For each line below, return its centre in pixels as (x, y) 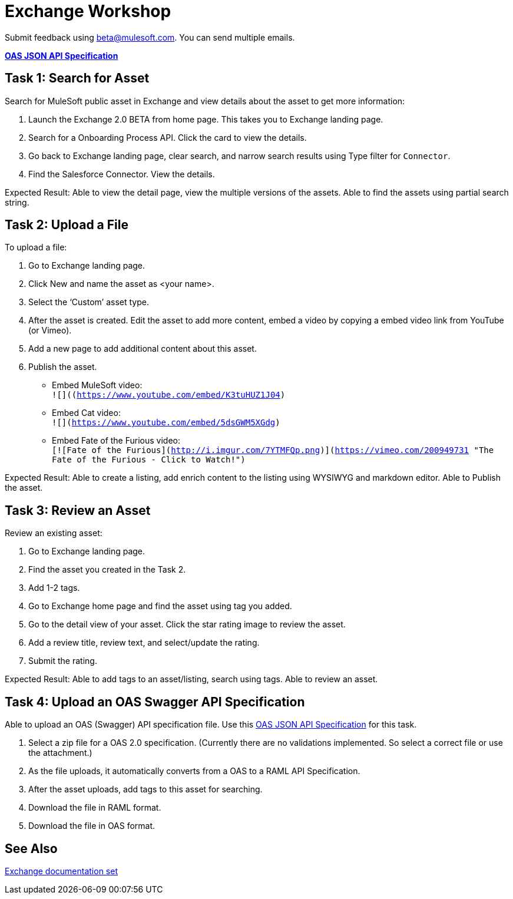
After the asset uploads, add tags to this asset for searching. (145, 789)
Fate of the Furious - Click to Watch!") (149, 460)
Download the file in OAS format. (92, 826)
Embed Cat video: (86, 413)
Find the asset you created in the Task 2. (107, 570)
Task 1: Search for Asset (77, 78)
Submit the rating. (63, 661)
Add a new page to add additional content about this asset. (143, 349)
